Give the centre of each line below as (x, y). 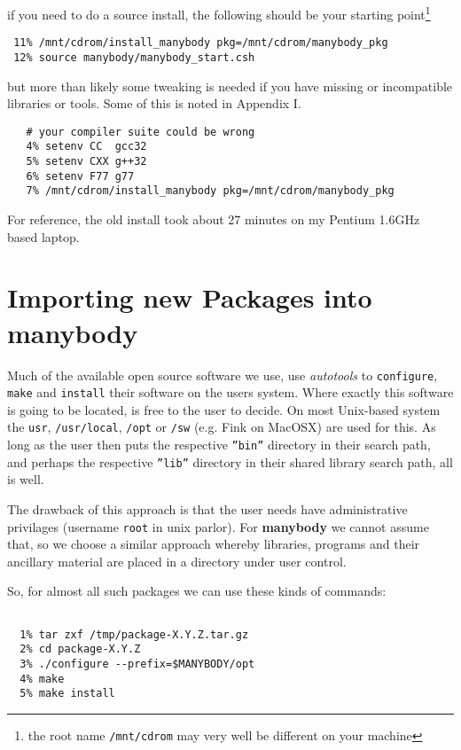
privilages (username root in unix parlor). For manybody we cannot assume (218, 526)
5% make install (67, 694)
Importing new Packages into (190, 297)
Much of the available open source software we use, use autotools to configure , (223, 375)
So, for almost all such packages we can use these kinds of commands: (197, 591)
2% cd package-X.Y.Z (80, 649)
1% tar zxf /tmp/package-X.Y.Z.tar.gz (134, 634)
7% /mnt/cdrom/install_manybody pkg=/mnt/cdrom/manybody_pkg (210, 191)
